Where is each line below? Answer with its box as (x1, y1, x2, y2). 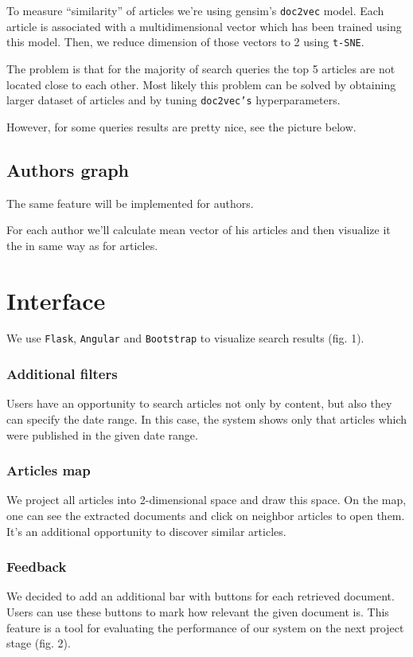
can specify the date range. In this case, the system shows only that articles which (6, 410, 407, 427)
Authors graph (6, 157, 130, 182)
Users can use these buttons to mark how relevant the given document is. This (6, 603, 389, 620)
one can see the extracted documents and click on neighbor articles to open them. (6, 506, 405, 523)
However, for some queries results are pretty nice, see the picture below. (6, 118, 357, 135)
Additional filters (6, 364, 118, 384)
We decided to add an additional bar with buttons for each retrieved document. (6, 588, 395, 604)
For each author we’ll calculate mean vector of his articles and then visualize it (6, 221, 391, 238)
